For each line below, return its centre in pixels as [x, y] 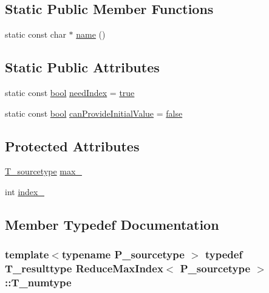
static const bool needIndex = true [70, 92]
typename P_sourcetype [123, 254]
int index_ [25, 191]
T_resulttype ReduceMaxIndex [84, 268]
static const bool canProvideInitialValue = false [94, 113]
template [27, 254]
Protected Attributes [72, 146]
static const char [36, 34]
